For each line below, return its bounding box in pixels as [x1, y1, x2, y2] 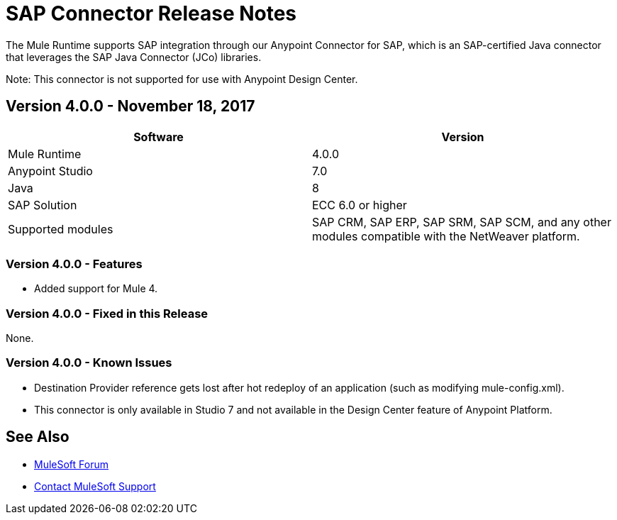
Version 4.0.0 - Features [6, 256, 143, 271]
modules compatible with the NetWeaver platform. [312, 228, 580, 243]
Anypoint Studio [8, 163, 93, 178]
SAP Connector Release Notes [6, 1, 297, 26]
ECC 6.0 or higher [312, 197, 407, 212]
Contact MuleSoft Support [34, 480, 156, 492]
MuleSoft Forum [34, 458, 109, 470]
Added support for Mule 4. [34, 282, 158, 295]
